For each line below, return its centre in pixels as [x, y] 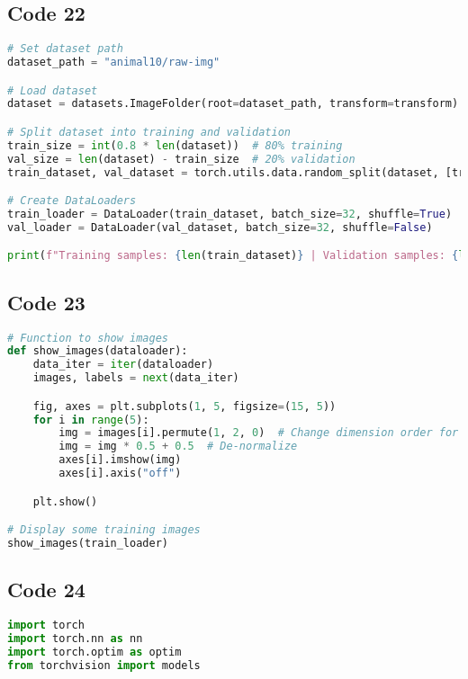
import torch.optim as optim [94, 652]
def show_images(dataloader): [98, 351]
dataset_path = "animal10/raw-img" [114, 63]
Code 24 [46, 590]
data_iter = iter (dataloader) [123, 365]
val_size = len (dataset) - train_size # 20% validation [181, 159]
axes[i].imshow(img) [120, 460]
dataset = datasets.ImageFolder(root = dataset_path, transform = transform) [233, 104]
